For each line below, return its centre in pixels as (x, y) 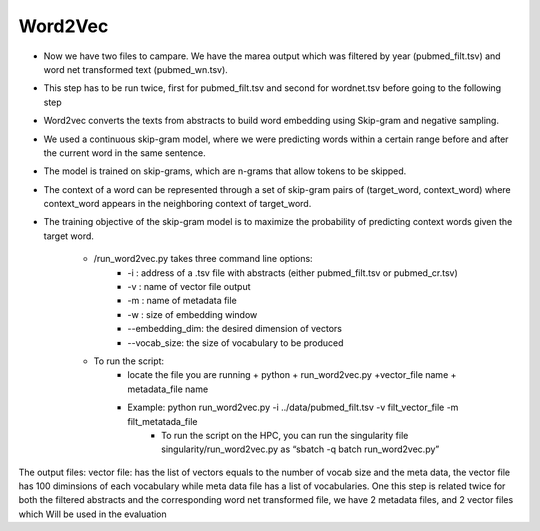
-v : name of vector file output (189, 287)
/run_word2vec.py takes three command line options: (203, 259)
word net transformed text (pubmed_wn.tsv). (136, 69)
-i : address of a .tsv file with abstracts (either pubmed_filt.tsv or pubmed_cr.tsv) (293, 272)
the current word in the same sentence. (124, 152)
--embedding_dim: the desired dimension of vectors (235, 329)
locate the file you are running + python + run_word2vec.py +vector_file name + (292, 375)
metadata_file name (168, 389)
